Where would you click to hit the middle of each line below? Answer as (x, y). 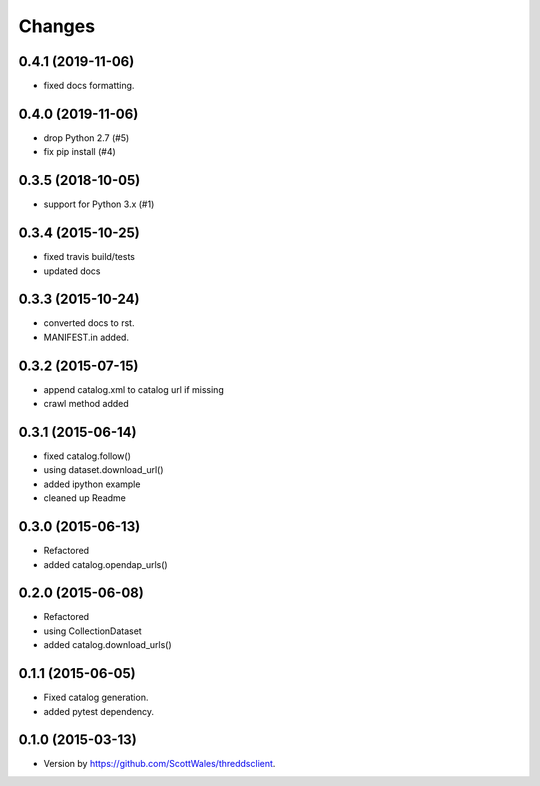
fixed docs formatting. (89, 86)
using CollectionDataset (92, 631)
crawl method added (86, 404)
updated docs (72, 271)
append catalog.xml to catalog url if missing (133, 389)
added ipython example (92, 484)
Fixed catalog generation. (96, 697)
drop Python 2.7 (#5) (86, 137)
